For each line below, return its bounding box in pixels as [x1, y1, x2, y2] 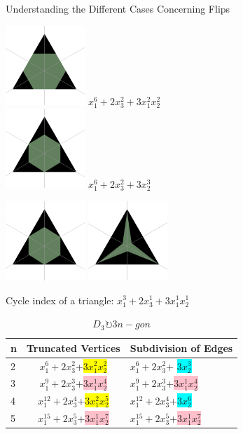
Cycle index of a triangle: [6, 292, 114, 307]
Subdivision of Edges [130, 340, 233, 355]
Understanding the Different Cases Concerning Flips [6, 1, 230, 15]
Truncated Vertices [26, 340, 120, 355]
